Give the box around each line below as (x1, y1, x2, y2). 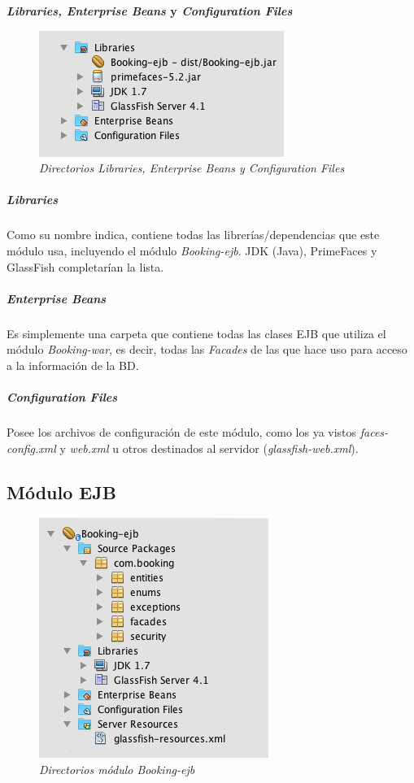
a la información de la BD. (7, 356, 139, 373)
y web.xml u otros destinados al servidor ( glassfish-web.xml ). (59, 439, 359, 456)
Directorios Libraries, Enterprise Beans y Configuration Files (39, 159, 345, 176)
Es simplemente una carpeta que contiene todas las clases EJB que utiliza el (7, 324, 386, 341)
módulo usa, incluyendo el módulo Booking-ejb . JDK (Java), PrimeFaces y (7, 241, 377, 259)
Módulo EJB (7, 479, 116, 504)
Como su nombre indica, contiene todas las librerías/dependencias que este (7, 226, 380, 243)
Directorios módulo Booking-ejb (39, 761, 195, 778)
